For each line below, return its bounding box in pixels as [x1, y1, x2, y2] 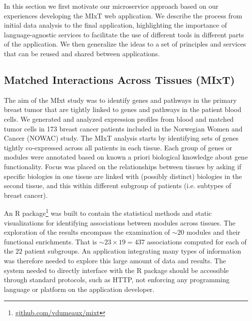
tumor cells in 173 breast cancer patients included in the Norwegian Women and [4, 123, 243, 133]
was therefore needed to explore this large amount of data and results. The [4, 255, 226, 265]
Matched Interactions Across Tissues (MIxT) [4, 72, 235, 87]
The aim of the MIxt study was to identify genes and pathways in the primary [4, 95, 237, 105]
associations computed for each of [147, 236, 247, 246]
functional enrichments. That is [4, 236, 97, 246]
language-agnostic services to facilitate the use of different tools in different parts [4, 29, 244, 39]
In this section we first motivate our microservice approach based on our [4, 1, 219, 11]
